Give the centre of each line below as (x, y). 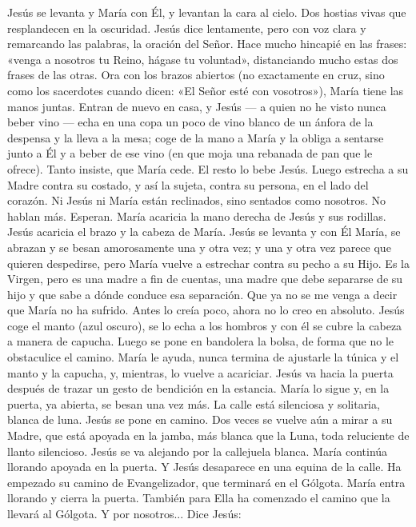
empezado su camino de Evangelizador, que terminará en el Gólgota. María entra (206, 482)
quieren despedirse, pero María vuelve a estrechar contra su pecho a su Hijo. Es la (208, 263)
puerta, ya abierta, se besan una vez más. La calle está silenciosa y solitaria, (194, 403)
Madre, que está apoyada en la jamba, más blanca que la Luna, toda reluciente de (208, 435)
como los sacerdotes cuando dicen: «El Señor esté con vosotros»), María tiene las (206, 90)
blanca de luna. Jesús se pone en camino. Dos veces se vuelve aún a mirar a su (200, 419)
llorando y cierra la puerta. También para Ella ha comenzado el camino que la (199, 498)
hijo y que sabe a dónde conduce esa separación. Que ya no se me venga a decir (202, 294)
